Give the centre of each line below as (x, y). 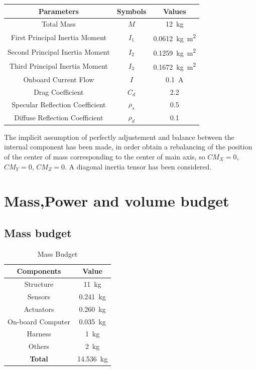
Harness (39, 334)
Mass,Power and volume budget (117, 201)
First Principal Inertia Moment (59, 37)
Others (39, 346)
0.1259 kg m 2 (175, 52)
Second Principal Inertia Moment (59, 51)
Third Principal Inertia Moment (58, 66)
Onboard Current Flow (59, 79)
